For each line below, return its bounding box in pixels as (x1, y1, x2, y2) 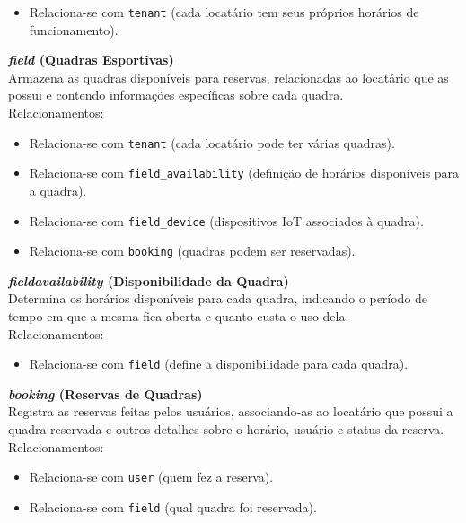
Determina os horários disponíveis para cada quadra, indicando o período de (8, 289, 428, 308)
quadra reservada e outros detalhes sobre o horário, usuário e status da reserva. (8, 420, 444, 439)
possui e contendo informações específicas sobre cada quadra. (8, 85, 344, 104)
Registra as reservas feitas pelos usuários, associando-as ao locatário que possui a (8, 402, 453, 421)
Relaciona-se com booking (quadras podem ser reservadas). (29, 241, 356, 260)
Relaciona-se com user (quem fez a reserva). (29, 467, 274, 486)
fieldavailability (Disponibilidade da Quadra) (8, 271, 289, 290)
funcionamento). (29, 20, 119, 39)
